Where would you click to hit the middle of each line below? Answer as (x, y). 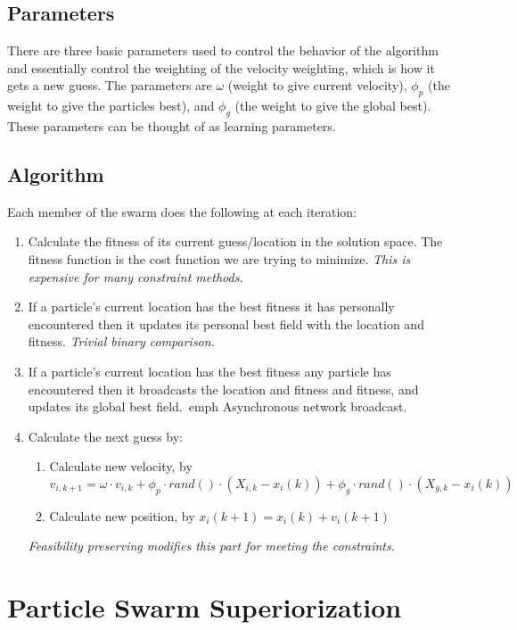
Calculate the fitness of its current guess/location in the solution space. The (235, 241)
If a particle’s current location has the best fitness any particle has (209, 371)
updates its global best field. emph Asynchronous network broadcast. (217, 406)
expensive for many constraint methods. (135, 276)
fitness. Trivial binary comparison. (121, 341)
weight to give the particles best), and (111, 106)
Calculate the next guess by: (105, 436)
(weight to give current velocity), (317, 85)
